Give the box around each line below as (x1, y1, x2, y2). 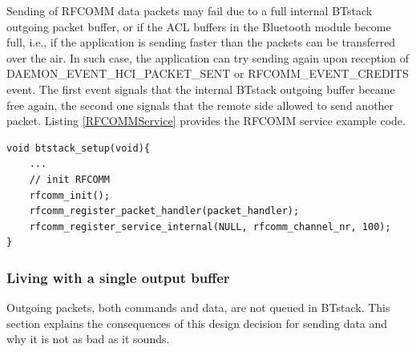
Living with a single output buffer (6, 267, 230, 287)
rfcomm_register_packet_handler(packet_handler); (29, 205, 300, 217)
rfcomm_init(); (29, 189, 110, 201)
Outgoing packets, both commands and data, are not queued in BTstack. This (6, 299, 390, 316)
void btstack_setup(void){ (6, 142, 150, 154)
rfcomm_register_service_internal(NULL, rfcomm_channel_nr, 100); (29, 221, 391, 233)
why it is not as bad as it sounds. (6, 330, 170, 347)
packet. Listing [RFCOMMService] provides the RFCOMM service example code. (6, 112, 406, 129)
